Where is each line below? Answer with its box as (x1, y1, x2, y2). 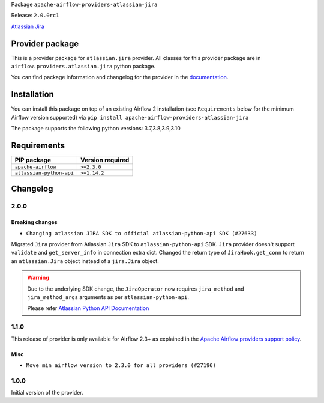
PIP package (14, 156, 51, 165)
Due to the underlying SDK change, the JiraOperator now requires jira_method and (27, 285, 244, 292)
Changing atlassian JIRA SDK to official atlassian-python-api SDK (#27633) (26, 230, 257, 237)
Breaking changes (11, 219, 58, 226)
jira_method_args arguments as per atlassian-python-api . (27, 293, 189, 300)
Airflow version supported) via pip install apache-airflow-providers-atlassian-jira (11, 114, 249, 121)
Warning (27, 274, 49, 282)
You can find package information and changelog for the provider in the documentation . (11, 74, 229, 81)
